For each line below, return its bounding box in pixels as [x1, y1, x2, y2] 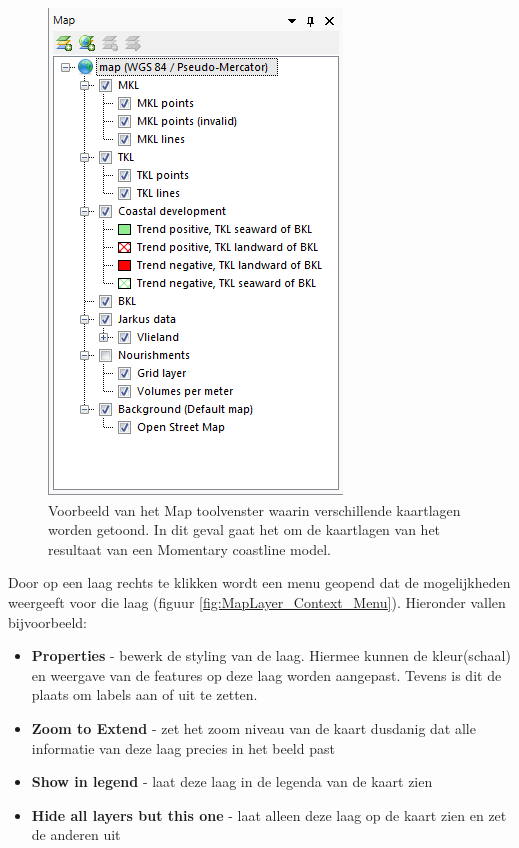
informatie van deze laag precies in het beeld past [31, 737, 335, 758]
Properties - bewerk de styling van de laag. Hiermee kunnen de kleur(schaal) [31, 645, 511, 666]
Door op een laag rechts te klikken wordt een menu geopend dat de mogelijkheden [8, 572, 511, 593]
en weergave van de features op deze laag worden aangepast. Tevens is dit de [31, 664, 502, 685]
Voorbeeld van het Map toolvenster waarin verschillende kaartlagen [48, 499, 461, 520]
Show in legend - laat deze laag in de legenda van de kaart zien [31, 771, 433, 792]
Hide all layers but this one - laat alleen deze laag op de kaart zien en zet [31, 804, 507, 825]
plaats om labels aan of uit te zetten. [31, 684, 258, 705]
